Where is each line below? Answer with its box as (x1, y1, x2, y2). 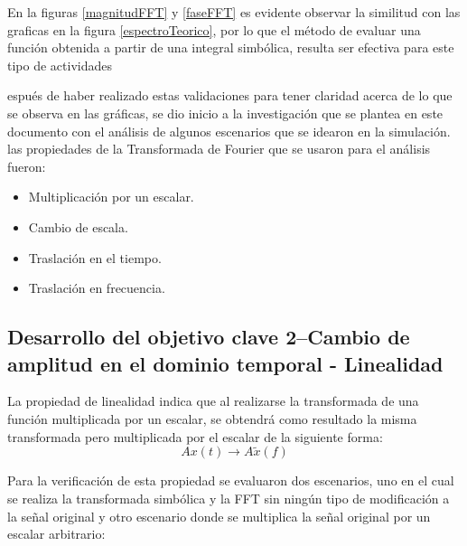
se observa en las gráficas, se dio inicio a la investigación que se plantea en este (7, 103, 444, 122)
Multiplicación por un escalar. (28, 187, 194, 206)
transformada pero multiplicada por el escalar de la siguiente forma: (7, 427, 383, 446)
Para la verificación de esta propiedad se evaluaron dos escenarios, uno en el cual (7, 471, 454, 490)
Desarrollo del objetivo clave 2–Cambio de (7, 323, 410, 351)
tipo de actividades (7, 55, 112, 74)
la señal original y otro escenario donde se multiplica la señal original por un (7, 506, 431, 525)
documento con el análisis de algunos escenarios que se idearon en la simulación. (7, 121, 451, 140)
